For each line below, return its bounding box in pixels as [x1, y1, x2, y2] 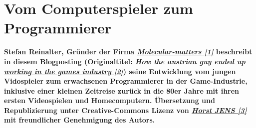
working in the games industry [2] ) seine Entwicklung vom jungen [4, 66, 236, 76]
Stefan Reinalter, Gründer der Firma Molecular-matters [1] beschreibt [4, 46, 253, 57]
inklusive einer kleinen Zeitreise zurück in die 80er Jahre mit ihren [4, 85, 240, 96]
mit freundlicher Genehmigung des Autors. [4, 115, 155, 125]
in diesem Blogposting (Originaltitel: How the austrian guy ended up [4, 56, 246, 66]
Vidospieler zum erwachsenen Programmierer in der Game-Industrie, [4, 76, 248, 86]
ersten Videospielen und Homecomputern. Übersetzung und [4, 95, 215, 106]
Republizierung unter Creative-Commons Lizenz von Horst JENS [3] [4, 105, 247, 115]
